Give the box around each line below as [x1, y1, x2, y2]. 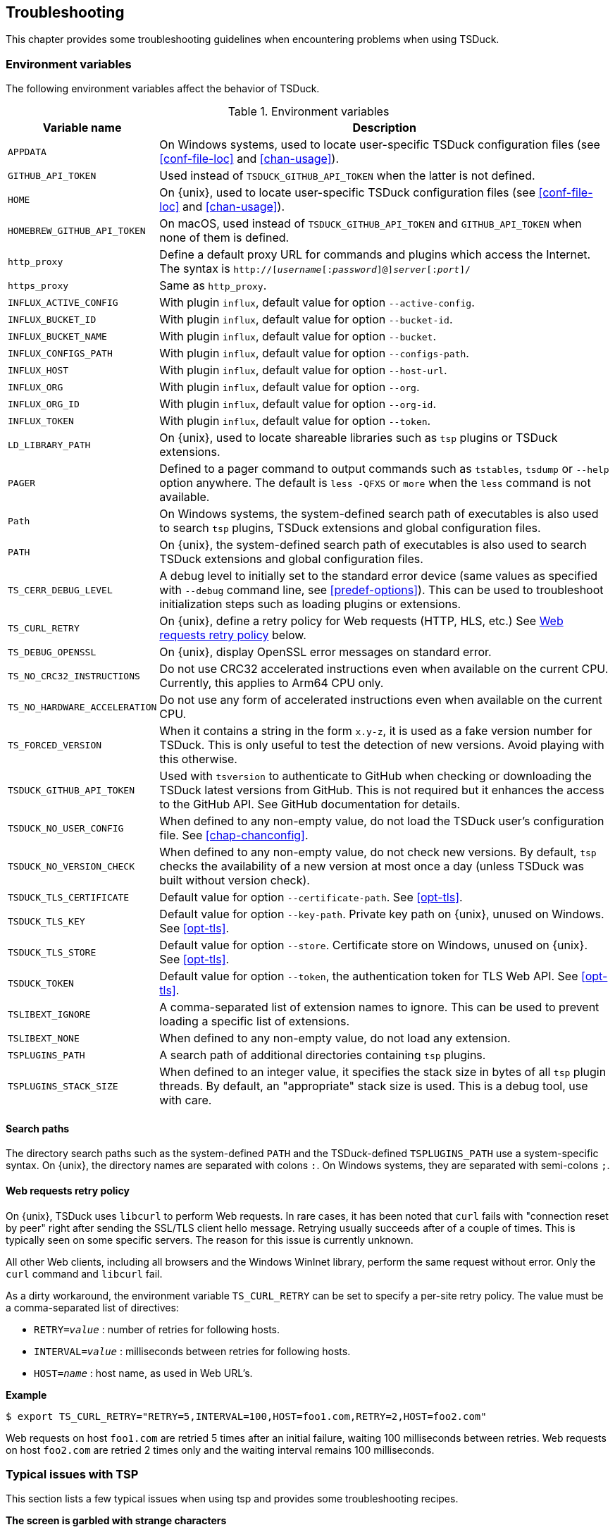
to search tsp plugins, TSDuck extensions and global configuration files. [159, 521, 541, 536]
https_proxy [8, 280, 69, 291]
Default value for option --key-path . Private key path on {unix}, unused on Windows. [159, 907, 604, 922]
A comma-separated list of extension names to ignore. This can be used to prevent [159, 1000, 600, 1015]
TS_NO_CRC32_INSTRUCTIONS [8, 670, 140, 681]
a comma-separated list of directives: [6, 1301, 179, 1314]
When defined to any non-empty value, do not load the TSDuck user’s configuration [159, 814, 604, 829]
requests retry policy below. [159, 628, 306, 643]
